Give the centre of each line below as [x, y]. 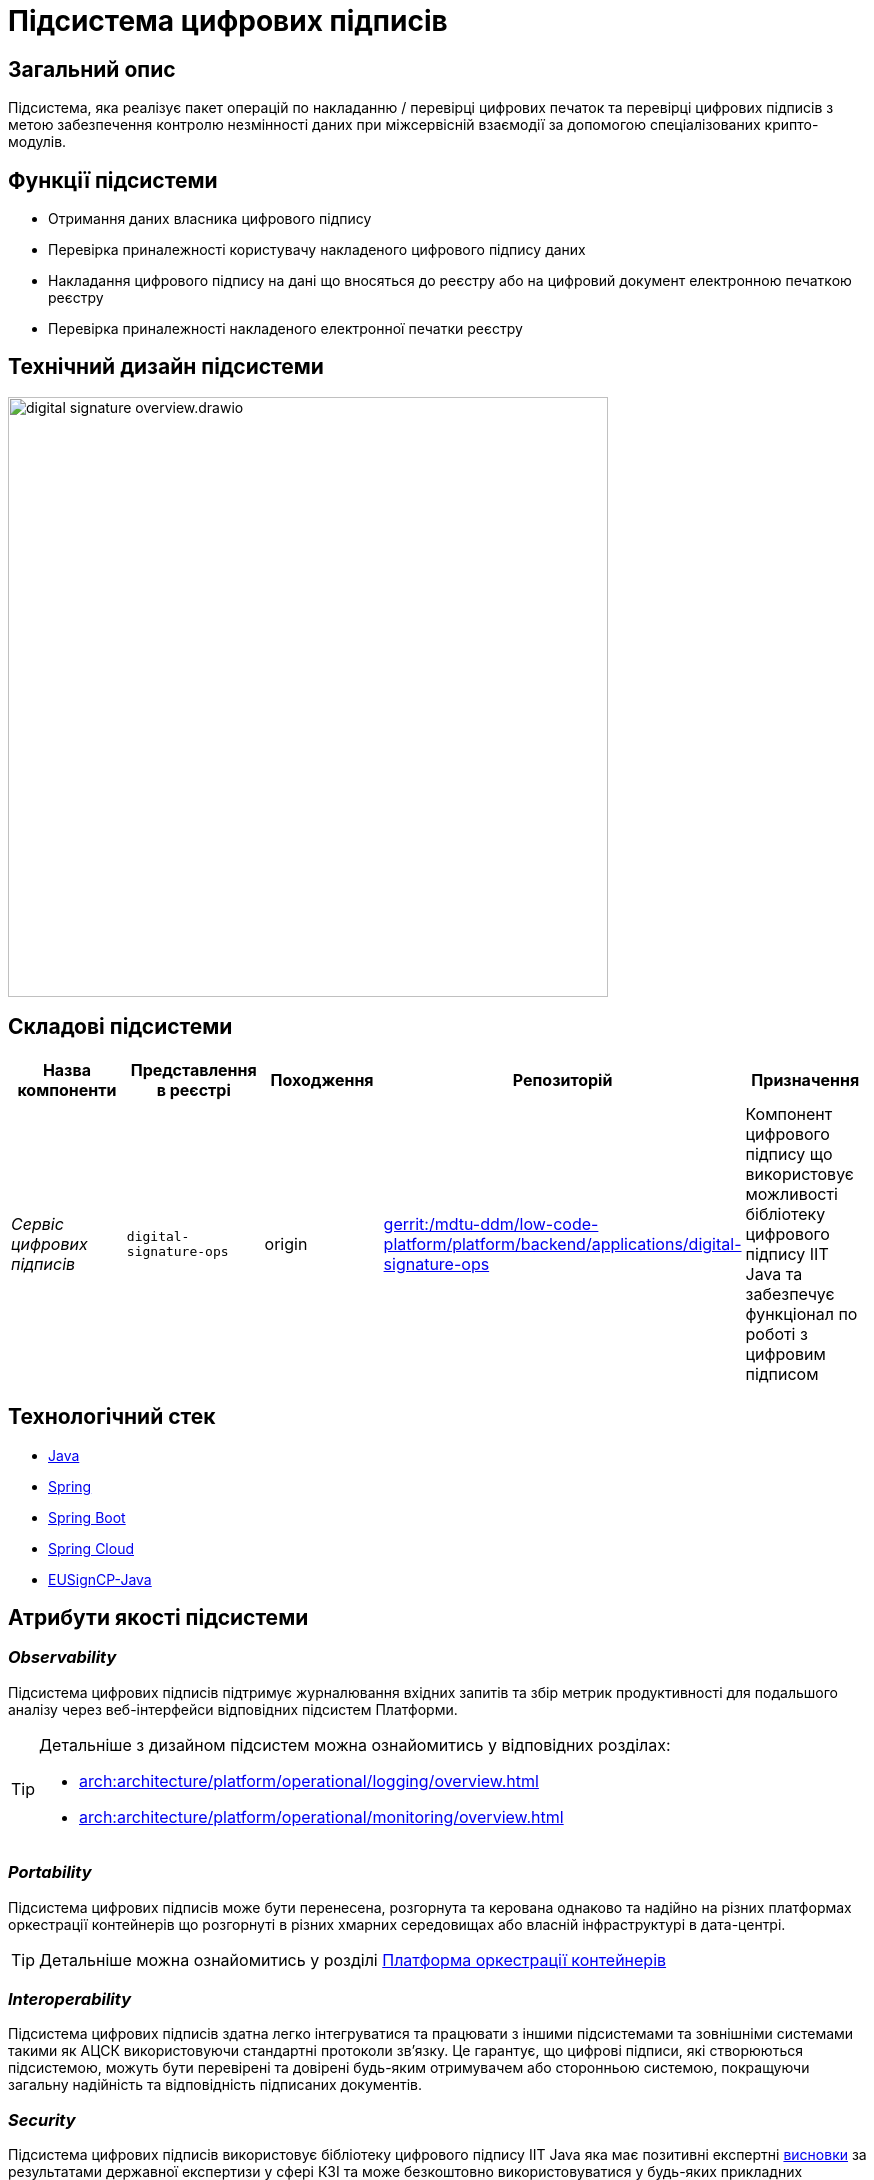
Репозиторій [562, 1079]
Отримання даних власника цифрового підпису [210, 219]
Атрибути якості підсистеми [158, 1617]
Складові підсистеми [120, 1027]
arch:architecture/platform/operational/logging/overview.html [309, 1780]
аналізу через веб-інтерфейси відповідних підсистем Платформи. [233, 1709]
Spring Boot [87, 1517]
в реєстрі [193, 1089]
